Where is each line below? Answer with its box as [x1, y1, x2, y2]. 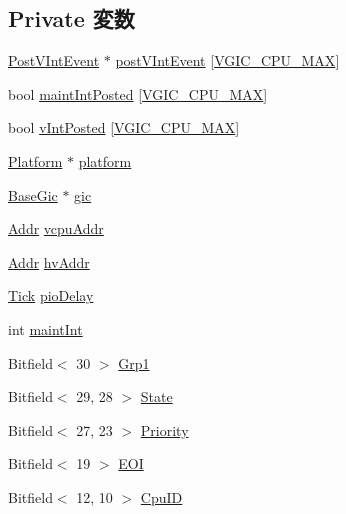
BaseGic [8, 184, 58, 205]
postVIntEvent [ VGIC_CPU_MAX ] [115, 50, 340, 71]
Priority [140, 419, 189, 440]
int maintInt [8, 318, 83, 339]
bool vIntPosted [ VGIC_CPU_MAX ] [8, 117, 240, 138]
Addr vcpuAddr [8, 218, 104, 239]
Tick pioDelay [8, 285, 94, 306]
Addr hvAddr [8, 251, 90, 272]
